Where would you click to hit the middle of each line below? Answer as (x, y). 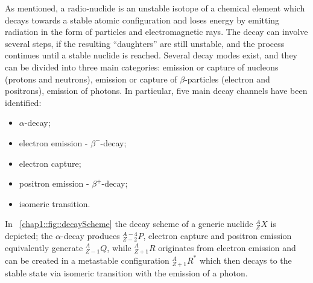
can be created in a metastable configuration (87, 260)
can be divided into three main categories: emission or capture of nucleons (142, 67)
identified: (23, 102)
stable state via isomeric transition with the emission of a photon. (126, 272)
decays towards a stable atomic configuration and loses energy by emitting (142, 20)
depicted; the (29, 235)
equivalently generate (44, 247)
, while (119, 247)
